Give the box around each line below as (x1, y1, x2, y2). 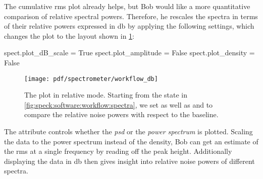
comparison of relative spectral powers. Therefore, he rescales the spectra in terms (4, 11, 258, 21)
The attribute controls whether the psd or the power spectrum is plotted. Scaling (4, 126, 253, 136)
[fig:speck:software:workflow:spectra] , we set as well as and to (24, 99, 213, 110)
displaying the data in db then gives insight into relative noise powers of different (4, 155, 255, 166)
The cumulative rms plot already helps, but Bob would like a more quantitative (4, 1, 250, 11)
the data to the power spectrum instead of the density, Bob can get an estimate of (4, 136, 258, 146)
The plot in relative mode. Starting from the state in (24, 89, 187, 100)
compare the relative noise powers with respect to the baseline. (24, 109, 219, 120)
